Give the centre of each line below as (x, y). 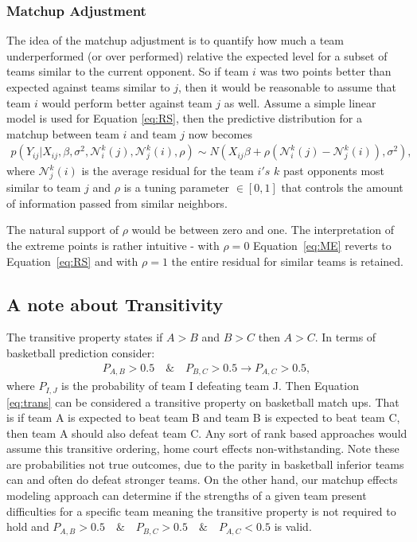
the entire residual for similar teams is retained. (287, 261)
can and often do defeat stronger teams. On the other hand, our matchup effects (202, 480)
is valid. (293, 526)
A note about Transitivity (115, 304)
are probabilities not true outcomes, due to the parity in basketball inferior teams (205, 464)
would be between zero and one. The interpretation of (263, 230)
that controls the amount (342, 187)
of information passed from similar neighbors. (117, 203)
